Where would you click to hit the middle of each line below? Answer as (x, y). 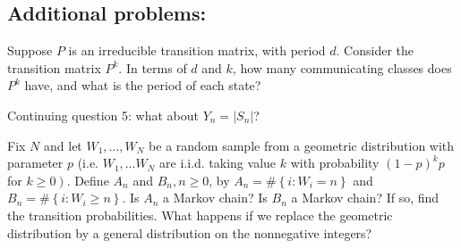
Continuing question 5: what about (103, 115)
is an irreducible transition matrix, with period (197, 50)
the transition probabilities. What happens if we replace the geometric (200, 215)
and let (63, 145)
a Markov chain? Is (215, 198)
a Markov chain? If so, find (365, 198)
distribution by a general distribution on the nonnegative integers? (190, 232)
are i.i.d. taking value (218, 163)
